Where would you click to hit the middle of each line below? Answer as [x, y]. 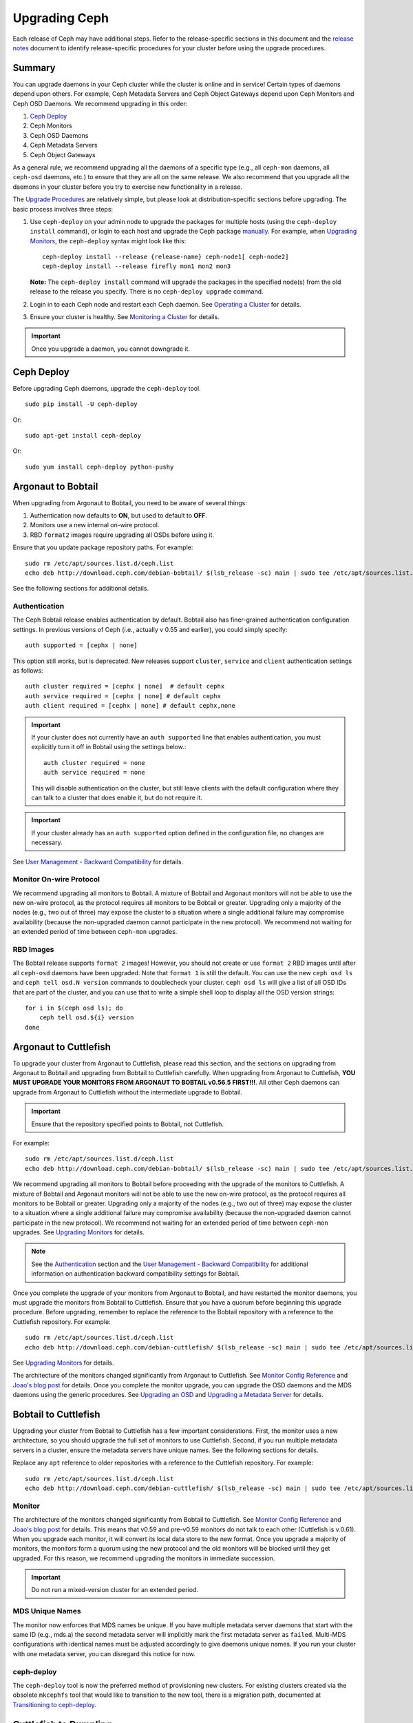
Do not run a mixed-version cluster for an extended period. [115, 1590]
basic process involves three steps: [63, 209]
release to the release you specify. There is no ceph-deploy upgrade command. [147, 292]
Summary [34, 68]
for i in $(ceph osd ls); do [74, 1008]
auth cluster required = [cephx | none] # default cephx [125, 686]
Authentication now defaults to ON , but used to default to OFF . [119, 515]
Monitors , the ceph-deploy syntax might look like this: [108, 241]
